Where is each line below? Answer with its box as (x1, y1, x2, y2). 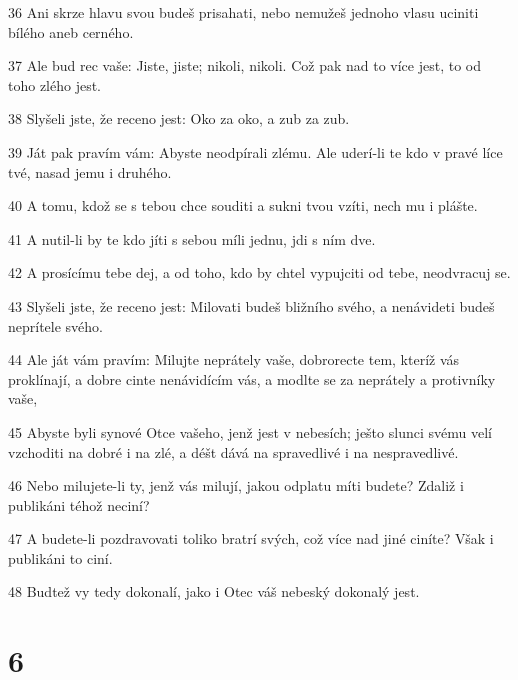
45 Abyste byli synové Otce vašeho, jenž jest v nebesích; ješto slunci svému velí (8, 421, 492, 442)
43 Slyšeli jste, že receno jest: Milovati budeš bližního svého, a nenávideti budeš (8, 295, 495, 316)
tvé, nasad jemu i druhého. (8, 161, 172, 182)
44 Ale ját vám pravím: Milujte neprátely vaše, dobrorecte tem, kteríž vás (8, 349, 460, 370)
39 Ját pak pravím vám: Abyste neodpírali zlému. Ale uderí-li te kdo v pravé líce (8, 141, 503, 162)
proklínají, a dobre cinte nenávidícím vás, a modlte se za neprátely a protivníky (8, 368, 496, 389)
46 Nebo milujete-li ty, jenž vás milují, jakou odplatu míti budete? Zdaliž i (8, 475, 464, 496)
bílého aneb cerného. (8, 21, 134, 42)
